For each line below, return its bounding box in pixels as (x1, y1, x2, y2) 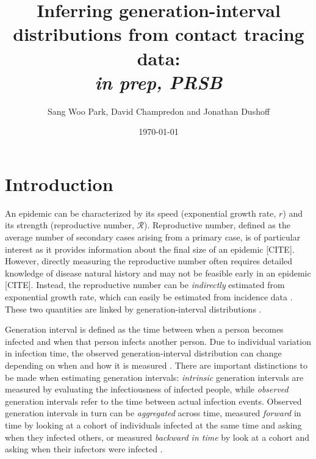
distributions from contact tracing (13, 21, 304, 46)
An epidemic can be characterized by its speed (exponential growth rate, (5, 206, 276, 219)
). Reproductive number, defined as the (144, 219, 290, 231)
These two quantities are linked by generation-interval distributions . (5, 302, 262, 315)
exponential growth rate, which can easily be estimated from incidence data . (5, 290, 293, 303)
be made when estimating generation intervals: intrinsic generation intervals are (5, 370, 304, 383)
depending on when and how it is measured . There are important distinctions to (5, 358, 307, 371)
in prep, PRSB (95, 69, 223, 95)
